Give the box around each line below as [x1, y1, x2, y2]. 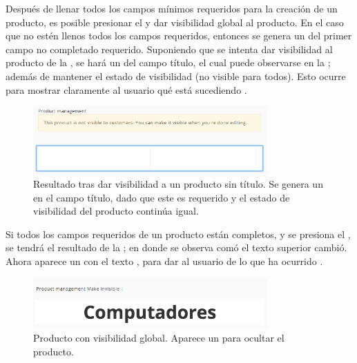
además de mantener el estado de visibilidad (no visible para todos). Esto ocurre [6, 68, 346, 83]
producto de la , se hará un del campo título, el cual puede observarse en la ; [6, 55, 331, 70]
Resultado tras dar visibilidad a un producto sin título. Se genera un [33, 177, 323, 191]
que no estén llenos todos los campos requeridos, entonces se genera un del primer [6, 28, 352, 43]
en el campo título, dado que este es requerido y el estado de [33, 190, 290, 204]
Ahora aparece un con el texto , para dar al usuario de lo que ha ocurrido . [6, 254, 323, 268]
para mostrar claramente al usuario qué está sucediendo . [6, 82, 247, 97]
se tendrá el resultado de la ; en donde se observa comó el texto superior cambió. [6, 240, 347, 255]
